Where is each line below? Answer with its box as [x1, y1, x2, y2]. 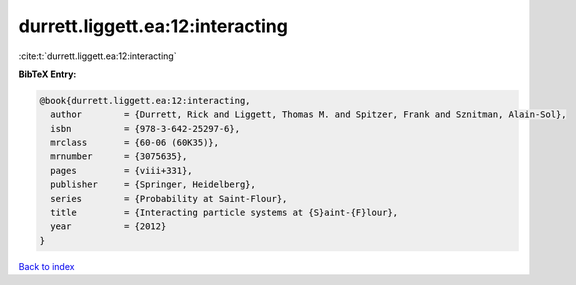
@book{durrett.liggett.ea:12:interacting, [39, 95, 251, 106]
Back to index [18, 260, 75, 272]
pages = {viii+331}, [50, 165, 194, 176]
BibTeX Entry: [18, 68, 77, 80]
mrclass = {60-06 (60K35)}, [50, 137, 220, 149]
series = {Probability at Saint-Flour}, [50, 193, 288, 204]
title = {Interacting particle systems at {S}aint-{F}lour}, [50, 207, 399, 219]
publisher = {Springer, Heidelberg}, [50, 179, 257, 190]
